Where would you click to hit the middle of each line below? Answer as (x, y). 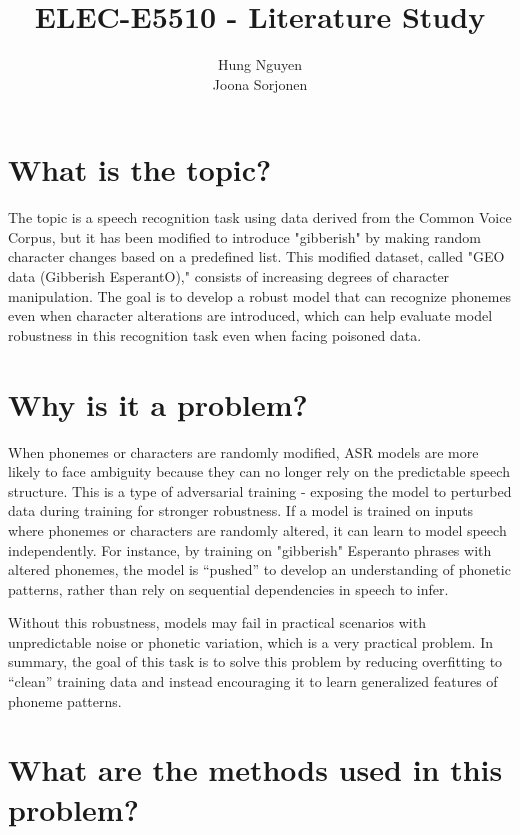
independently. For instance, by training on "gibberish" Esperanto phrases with (250, 549)
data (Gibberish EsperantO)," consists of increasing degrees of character (229, 276)
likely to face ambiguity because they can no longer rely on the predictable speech (259, 471)
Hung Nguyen (259, 64)
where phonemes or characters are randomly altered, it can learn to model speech (257, 529)
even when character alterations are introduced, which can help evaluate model (250, 315)
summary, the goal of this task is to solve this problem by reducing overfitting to (255, 661)
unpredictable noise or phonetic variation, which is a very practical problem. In (250, 641)
